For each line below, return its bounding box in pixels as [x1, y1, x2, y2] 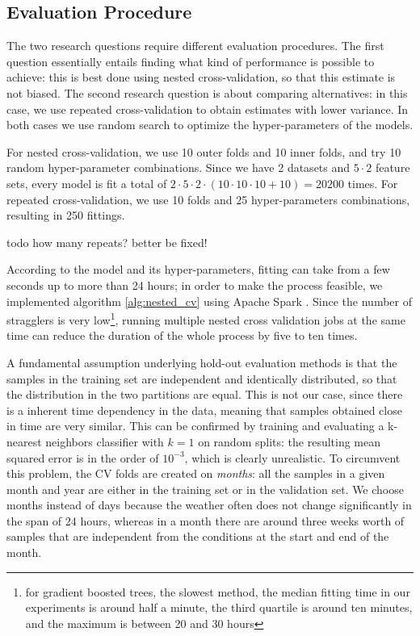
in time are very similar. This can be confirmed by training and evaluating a [6, 417, 384, 434]
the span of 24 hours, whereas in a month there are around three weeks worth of [6, 512, 405, 529]
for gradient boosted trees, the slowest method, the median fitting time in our [25, 583, 410, 600]
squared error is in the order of [6, 449, 159, 466]
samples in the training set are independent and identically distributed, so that [6, 370, 397, 387]
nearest [6, 433, 42, 450]
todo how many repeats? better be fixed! [6, 233, 208, 250]
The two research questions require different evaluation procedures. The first [6, 37, 384, 54]
